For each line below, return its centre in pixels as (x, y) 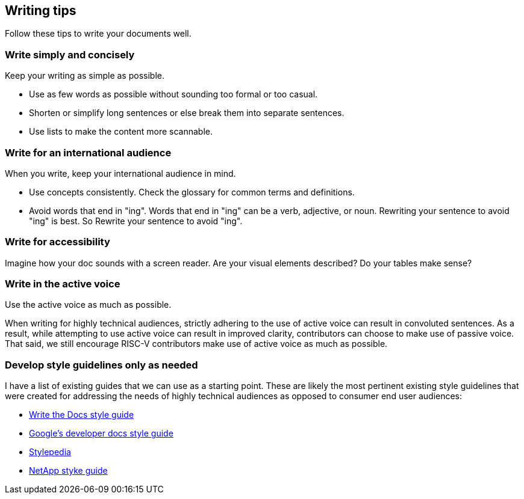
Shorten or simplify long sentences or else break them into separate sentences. (187, 113)
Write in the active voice (63, 284)
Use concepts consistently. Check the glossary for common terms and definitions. (192, 192)
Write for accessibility (58, 242)
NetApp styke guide (68, 471)
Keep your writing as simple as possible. (85, 76)
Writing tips (41, 11)
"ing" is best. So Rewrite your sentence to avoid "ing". (136, 221)
